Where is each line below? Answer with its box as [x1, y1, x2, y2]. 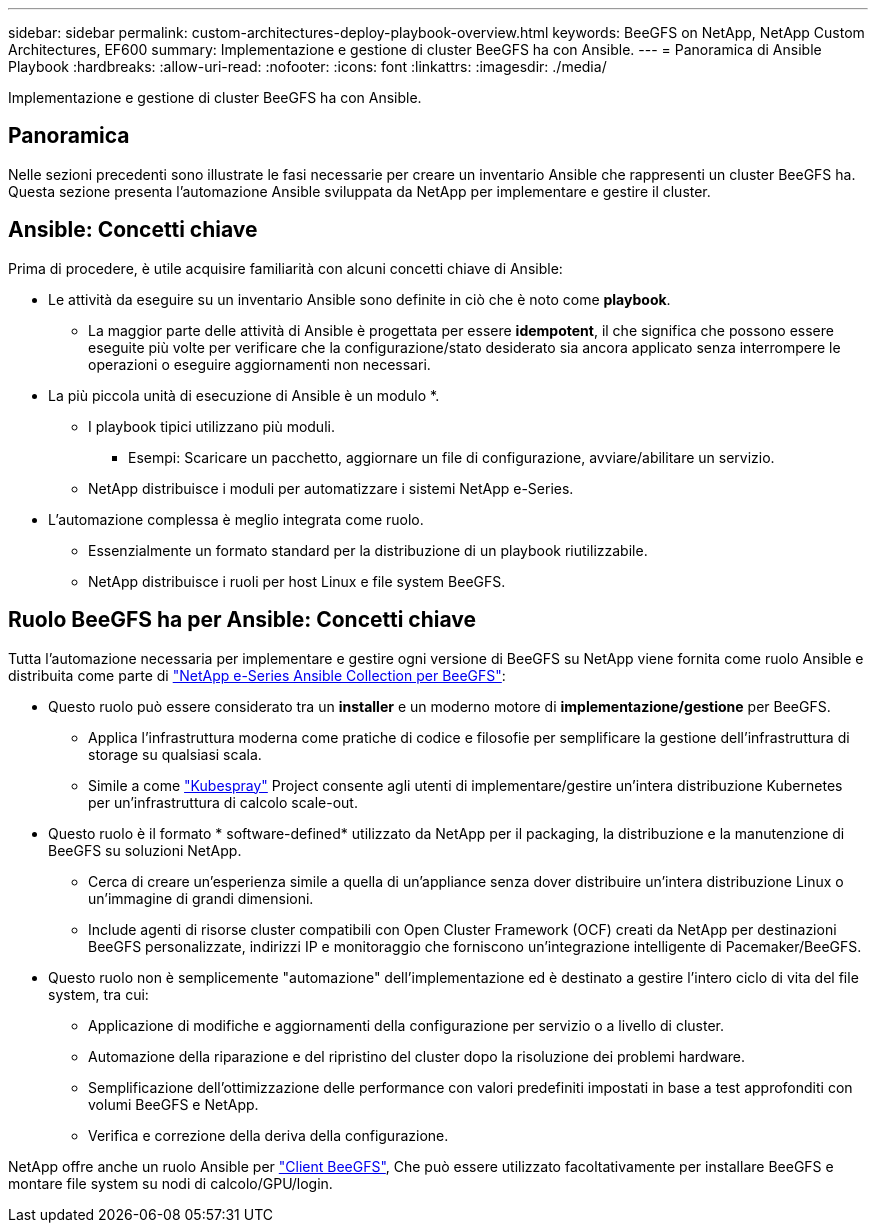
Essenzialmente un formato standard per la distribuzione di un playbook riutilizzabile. [88, 541, 648, 559]
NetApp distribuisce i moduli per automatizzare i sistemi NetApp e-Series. [88, 479, 574, 497]
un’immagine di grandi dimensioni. [88, 889, 314, 907]
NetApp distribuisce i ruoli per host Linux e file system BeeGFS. [88, 572, 506, 590]
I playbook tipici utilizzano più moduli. [88, 417, 335, 435]
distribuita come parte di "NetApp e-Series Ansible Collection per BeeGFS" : [8, 666, 506, 684]
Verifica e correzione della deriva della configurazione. [88, 1126, 449, 1144]
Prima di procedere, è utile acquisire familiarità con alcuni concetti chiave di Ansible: [8, 259, 563, 277]
